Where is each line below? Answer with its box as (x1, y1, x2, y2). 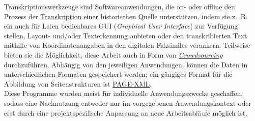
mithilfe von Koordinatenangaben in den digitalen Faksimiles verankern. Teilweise (4, 40, 251, 50)
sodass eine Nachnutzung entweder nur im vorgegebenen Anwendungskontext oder (4, 97, 252, 108)
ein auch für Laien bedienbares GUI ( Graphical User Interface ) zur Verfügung (4, 21, 238, 31)
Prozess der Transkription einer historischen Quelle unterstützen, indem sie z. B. (4, 11, 248, 21)
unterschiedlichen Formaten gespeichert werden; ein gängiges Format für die (4, 69, 232, 79)
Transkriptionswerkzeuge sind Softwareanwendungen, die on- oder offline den (4, 1, 235, 11)
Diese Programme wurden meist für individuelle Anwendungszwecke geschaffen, (4, 88, 243, 98)
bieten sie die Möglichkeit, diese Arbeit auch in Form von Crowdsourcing (4, 49, 223, 60)
